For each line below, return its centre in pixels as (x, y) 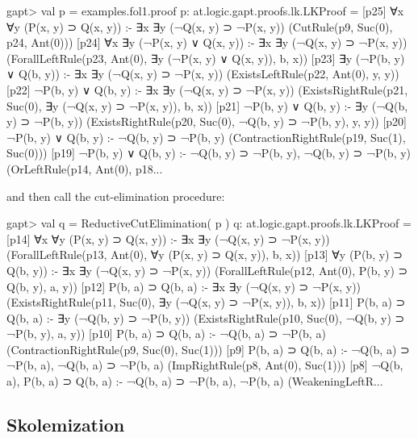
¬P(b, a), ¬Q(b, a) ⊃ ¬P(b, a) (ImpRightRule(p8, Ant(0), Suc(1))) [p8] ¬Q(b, (205, 365)
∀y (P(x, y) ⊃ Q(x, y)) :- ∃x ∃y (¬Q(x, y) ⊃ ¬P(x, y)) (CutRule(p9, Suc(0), (200, 26)
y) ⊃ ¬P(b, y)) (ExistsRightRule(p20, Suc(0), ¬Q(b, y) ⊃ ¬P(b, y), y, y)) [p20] (207, 121)
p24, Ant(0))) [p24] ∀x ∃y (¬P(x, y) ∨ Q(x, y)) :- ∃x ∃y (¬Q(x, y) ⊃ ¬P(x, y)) (207, 42)
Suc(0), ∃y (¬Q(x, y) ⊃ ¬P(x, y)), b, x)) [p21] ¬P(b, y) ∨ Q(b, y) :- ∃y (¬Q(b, (207, 105)
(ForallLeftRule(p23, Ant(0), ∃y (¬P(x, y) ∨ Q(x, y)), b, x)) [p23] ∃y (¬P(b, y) (206, 58)
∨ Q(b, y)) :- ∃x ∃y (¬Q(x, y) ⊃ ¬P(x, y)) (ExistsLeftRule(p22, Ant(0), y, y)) (203, 74)
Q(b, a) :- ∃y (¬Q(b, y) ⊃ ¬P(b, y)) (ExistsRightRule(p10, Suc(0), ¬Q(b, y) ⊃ (206, 317)
